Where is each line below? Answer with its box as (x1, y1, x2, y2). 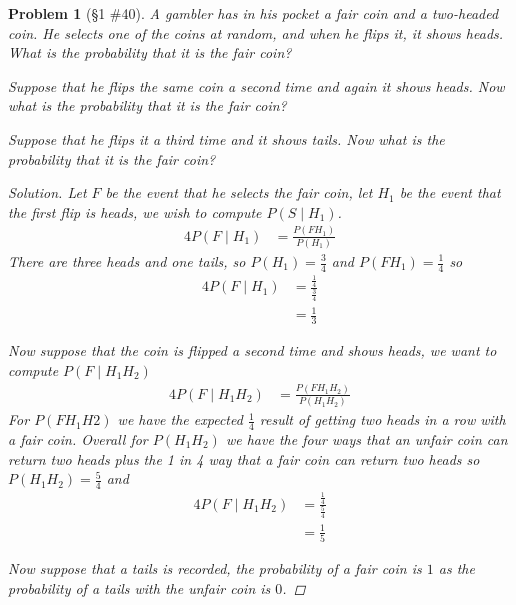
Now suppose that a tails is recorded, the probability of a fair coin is (8, 558, 422, 578)
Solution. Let (8, 182, 87, 203)
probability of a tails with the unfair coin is (8, 577, 271, 598)
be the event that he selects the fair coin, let (105, 182, 373, 203)
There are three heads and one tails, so (8, 251, 246, 271)
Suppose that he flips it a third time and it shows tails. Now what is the (8, 128, 445, 149)
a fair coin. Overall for (8, 429, 148, 449)
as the (438, 558, 475, 578)
